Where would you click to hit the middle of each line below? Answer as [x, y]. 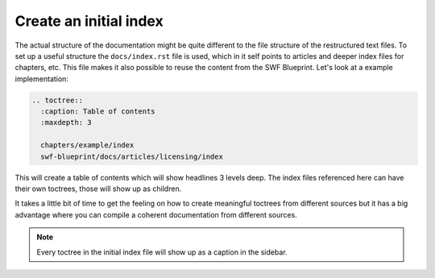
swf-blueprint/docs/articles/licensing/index [132, 156]
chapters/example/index [87, 145]
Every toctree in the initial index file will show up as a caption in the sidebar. [162, 252]
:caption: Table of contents [98, 112]
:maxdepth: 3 [66, 122]
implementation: [41, 79]
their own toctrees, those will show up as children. [98, 189]
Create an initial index [89, 21]
